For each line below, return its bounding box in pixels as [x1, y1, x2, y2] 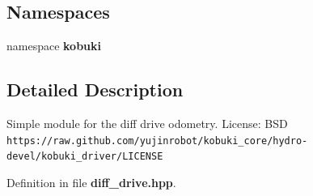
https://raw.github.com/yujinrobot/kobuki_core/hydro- [6, 134, 308, 147]
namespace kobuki [6, 37, 102, 54]
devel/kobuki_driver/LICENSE [6, 151, 163, 163]
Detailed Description [6, 77, 184, 102]
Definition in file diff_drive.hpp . [6, 173, 176, 190]
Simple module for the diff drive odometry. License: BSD [6, 115, 288, 131]
